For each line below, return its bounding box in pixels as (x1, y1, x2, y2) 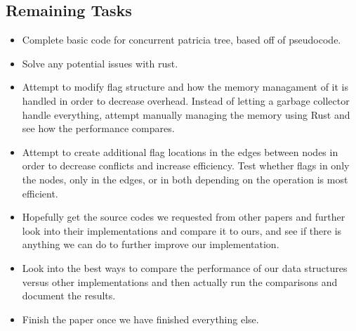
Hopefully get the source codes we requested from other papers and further (22, 209, 345, 224)
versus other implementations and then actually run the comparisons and (22, 274, 338, 289)
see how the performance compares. (22, 121, 175, 136)
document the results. (22, 288, 116, 303)
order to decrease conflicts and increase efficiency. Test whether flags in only (22, 158, 350, 173)
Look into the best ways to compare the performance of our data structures (22, 260, 348, 275)
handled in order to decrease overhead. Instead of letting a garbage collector (22, 93, 350, 108)
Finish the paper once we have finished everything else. (22, 311, 259, 326)
